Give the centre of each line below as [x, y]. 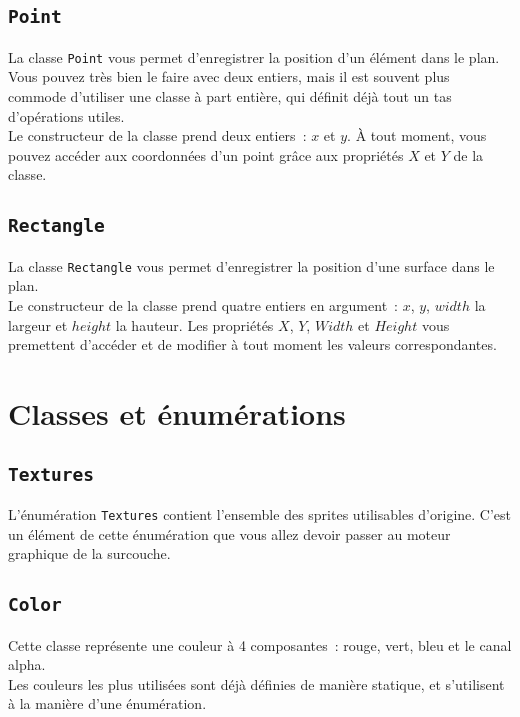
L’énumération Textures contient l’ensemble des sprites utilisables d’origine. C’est [260, 513]
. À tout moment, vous [417, 135]
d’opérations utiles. [66, 115]
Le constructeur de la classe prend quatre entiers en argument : [203, 305]
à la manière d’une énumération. [107, 703]
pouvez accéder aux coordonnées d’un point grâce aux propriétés [206, 154]
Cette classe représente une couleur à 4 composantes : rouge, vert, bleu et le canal [260, 644]
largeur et [38, 324]
